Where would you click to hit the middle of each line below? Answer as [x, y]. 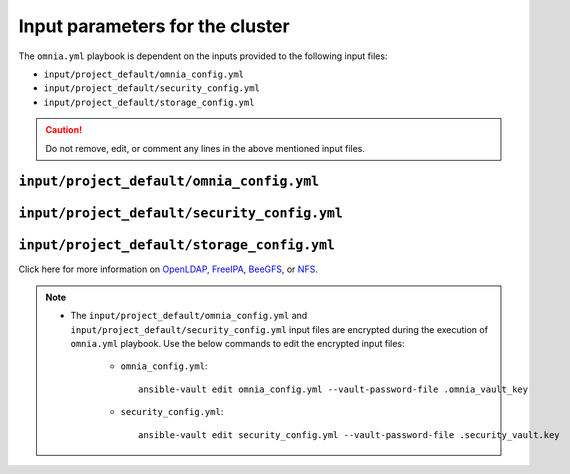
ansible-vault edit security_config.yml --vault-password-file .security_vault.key [349, 434]
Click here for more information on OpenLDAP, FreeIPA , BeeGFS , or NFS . [168, 269]
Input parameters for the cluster [154, 26]
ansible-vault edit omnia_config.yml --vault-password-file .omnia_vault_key [333, 389]
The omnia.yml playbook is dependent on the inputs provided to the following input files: [203, 56]
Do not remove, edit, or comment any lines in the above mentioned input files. [205, 148]
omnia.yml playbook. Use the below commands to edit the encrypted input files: [237, 343]
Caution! [64, 130]
